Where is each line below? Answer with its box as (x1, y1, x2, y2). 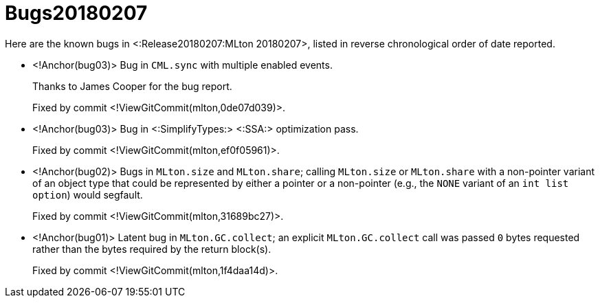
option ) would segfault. (32, 188, 143, 201)
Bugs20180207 (5, 1, 148, 25)
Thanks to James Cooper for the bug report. (32, 80, 232, 92)
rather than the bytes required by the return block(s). (32, 243, 271, 255)
